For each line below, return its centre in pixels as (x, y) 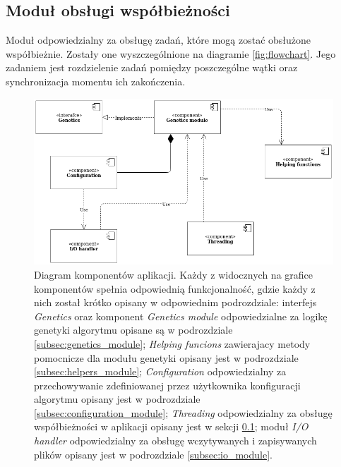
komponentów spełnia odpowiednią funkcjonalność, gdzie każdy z (175, 288)
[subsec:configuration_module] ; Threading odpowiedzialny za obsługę (183, 412)
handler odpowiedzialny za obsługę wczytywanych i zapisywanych (175, 441)
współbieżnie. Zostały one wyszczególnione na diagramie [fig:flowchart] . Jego (171, 53)
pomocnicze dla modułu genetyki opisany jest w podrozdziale (166, 357)
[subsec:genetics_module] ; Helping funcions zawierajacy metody (172, 343)
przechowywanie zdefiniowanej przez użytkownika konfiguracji (167, 385)
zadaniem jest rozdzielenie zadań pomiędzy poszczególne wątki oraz (152, 67)
